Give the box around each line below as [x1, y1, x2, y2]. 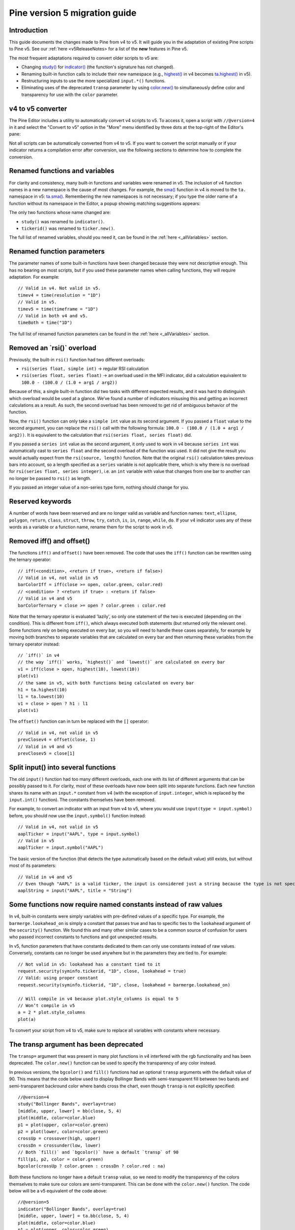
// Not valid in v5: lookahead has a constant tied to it [18, 961, 161, 967]
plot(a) [18, 1016, 36, 1022]
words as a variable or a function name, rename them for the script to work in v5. [9, 524, 173, 530]
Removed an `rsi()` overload [9, 343, 97, 352]
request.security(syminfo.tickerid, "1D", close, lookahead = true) [18, 968, 186, 974]
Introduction [9, 26, 48, 34]
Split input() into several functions [9, 763, 116, 771]
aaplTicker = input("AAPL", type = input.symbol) [18, 831, 140, 836]
